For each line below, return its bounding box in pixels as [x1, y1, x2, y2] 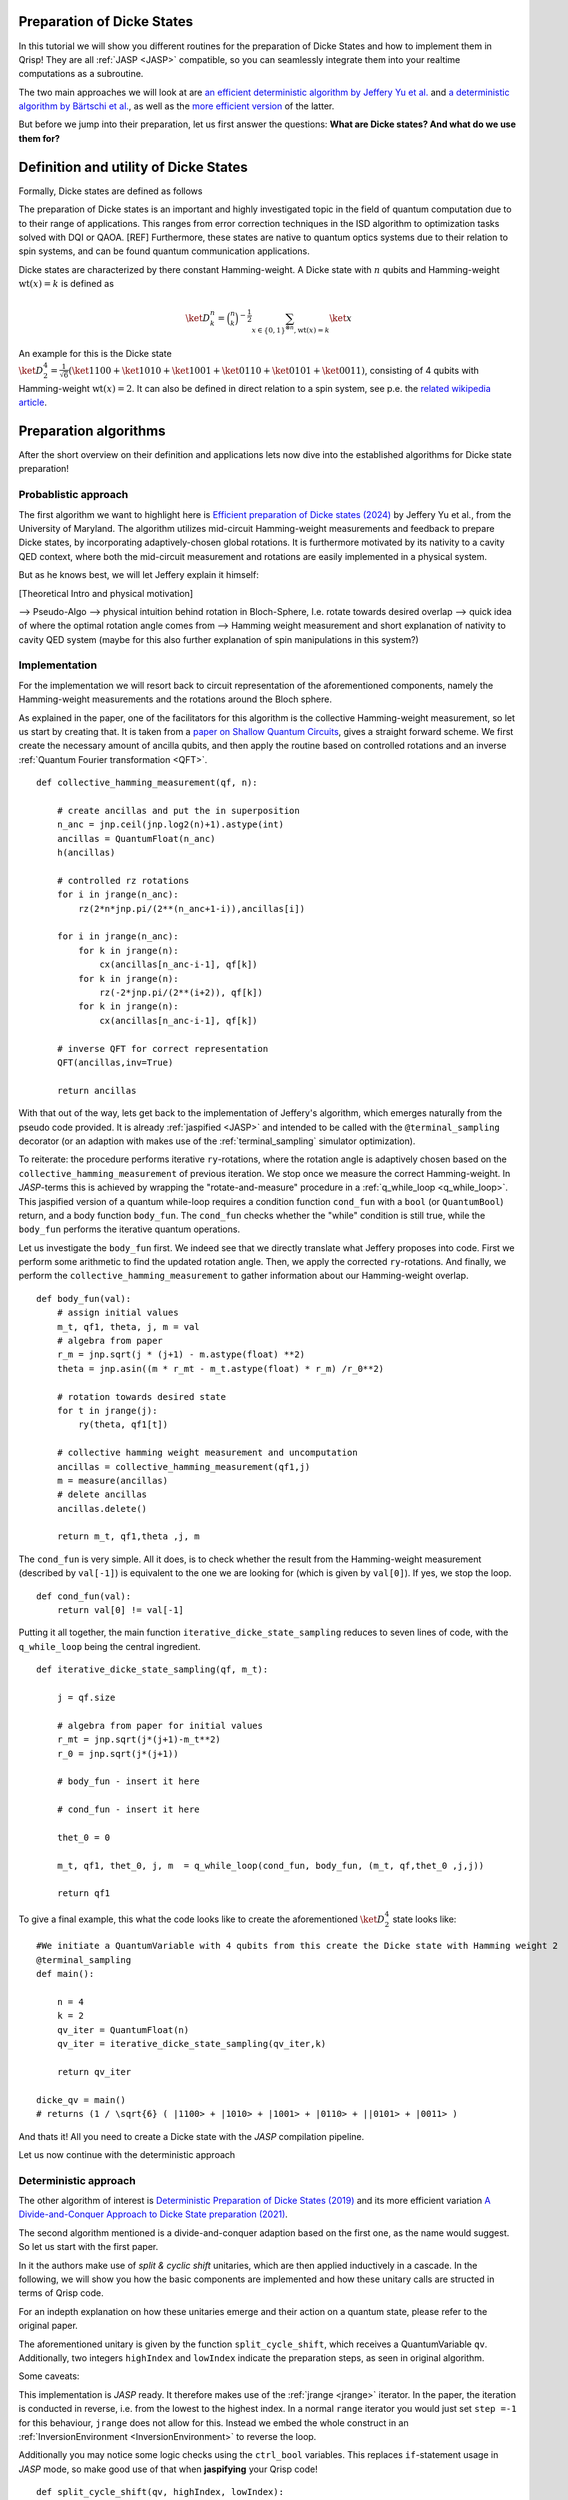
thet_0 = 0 [56, 1831, 111, 1843]
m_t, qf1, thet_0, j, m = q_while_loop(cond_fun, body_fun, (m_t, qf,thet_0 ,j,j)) [56, 1860, 485, 1871]
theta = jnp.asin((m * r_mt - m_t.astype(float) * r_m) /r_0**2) [56, 1363, 385, 1374]
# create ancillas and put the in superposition [56, 805, 300, 816]
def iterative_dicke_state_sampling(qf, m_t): [36, 1664, 269, 1675]
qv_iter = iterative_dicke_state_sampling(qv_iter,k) [56, 2038, 327, 2050]
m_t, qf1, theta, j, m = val [56, 1321, 200, 1332]
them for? [18, 132, 60, 144]
